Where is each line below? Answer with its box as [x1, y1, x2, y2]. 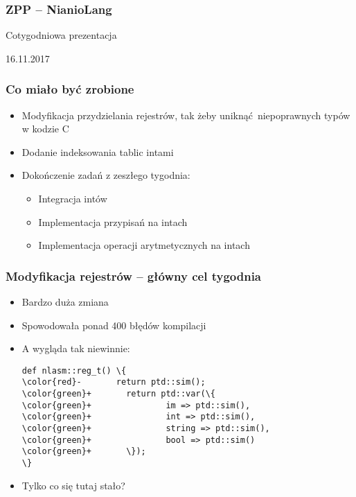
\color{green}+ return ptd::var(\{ [21, 389, 215, 399]
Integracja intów [38, 191, 107, 205]
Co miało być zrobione [6, 80, 134, 98]
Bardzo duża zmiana [21, 295, 109, 308]
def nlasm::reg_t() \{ [21, 365, 127, 376]
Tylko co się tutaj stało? [21, 478, 125, 492]
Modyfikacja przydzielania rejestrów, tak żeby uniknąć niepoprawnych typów [21, 107, 350, 122]
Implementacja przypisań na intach [38, 214, 188, 229]
